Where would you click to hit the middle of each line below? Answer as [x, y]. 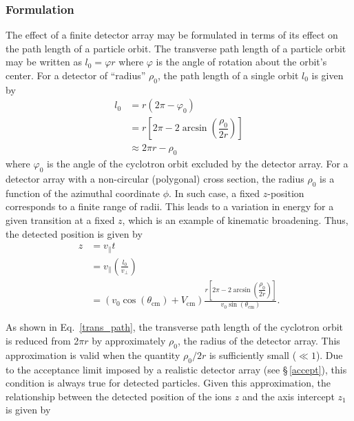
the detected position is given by [74, 233]
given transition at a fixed [60, 220]
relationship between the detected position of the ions [119, 396]
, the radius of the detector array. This [259, 341]
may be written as [44, 62]
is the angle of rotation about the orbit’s [241, 62]
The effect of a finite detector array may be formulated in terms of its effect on [172, 35]
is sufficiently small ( [253, 355]
